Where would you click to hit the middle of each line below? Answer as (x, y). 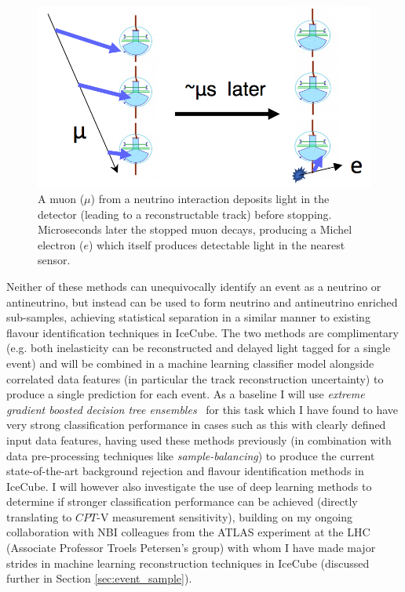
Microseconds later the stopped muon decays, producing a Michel (195, 229)
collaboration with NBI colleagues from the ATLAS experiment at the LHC (188, 532)
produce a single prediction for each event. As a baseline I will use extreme (186, 394)
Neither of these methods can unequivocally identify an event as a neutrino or (194, 286)
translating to (39, 516)
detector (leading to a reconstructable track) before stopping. (185, 214)
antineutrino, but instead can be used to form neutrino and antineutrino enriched (202, 301)
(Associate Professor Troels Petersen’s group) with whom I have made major (191, 548)
